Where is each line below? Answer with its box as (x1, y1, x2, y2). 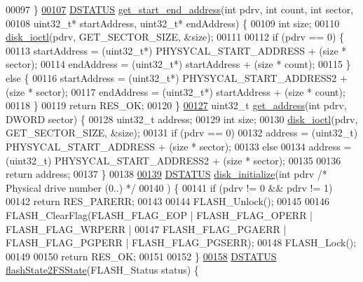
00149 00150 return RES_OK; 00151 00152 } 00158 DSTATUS (6, 248, 277, 263)
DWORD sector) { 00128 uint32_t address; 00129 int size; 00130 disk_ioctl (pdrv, (6, 111, 358, 126)
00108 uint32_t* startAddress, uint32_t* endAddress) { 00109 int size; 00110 (6, 15, 340, 30)
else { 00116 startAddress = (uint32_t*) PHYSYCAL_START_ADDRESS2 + (6, 70, 348, 85)
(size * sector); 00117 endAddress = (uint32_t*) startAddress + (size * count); (6, 84, 345, 99)
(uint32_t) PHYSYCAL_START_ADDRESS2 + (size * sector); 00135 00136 (6, 153, 341, 167)
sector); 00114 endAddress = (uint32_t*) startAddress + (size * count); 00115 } (6, 57, 351, 71)
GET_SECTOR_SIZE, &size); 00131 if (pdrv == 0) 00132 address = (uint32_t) (6, 125, 358, 140)
